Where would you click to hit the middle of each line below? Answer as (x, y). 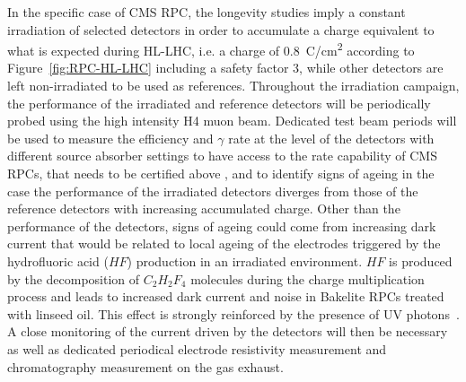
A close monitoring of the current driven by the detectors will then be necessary (228, 331)
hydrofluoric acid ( (58, 260)
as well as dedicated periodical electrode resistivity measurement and (197, 348)
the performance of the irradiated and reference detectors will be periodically (219, 103)
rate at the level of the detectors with (331, 138)
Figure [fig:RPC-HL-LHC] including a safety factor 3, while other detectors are (225, 68)
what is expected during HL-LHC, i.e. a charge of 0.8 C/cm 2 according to (211, 49)
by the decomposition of (74, 278)
